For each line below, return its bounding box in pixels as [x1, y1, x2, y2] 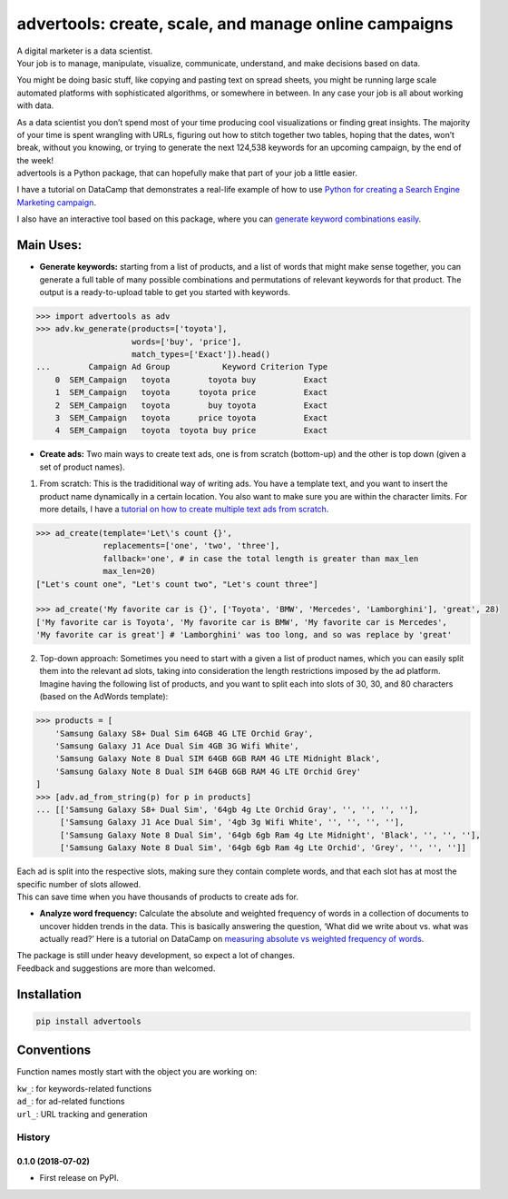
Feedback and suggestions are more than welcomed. [16, 963, 216, 974]
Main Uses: [16, 237, 82, 253]
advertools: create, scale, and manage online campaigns [16, 14, 454, 34]
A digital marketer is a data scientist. [16, 45, 153, 56]
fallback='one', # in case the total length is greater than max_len [103, 553, 419, 563]
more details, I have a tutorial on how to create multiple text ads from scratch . [39, 503, 329, 514]
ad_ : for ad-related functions [16, 1095, 125, 1107]
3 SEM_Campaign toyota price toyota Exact [54, 413, 328, 423]
